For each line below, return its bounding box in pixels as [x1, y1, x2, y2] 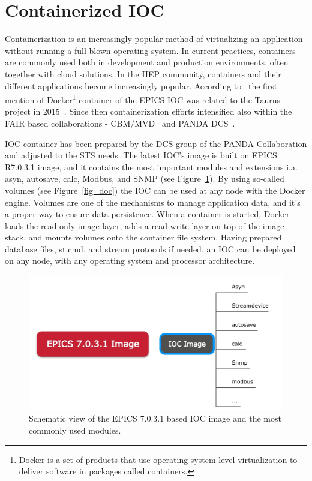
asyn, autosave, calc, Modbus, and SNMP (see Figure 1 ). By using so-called [5, 172, 284, 185]
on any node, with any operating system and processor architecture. [5, 254, 255, 267]
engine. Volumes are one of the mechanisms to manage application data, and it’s [5, 196, 301, 208]
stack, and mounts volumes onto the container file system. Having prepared [5, 231, 282, 243]
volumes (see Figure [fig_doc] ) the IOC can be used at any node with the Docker [5, 184, 305, 196]
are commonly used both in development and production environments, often [5, 56, 289, 68]
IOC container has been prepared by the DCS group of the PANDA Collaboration [5, 137, 307, 149]
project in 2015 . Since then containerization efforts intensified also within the [5, 105, 292, 118]
